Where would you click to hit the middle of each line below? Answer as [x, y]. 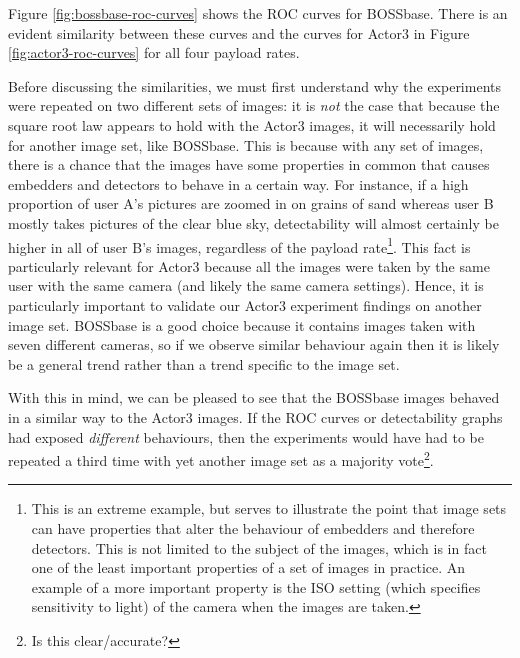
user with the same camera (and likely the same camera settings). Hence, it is [246, 285]
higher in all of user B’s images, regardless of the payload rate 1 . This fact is [239, 245]
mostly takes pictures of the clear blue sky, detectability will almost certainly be [253, 222]
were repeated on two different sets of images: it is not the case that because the [254, 105]
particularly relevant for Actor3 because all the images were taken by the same [249, 265]
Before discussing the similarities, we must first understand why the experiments [254, 85]
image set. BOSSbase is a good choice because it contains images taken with [242, 324]
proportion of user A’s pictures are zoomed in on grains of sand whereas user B [251, 203]
